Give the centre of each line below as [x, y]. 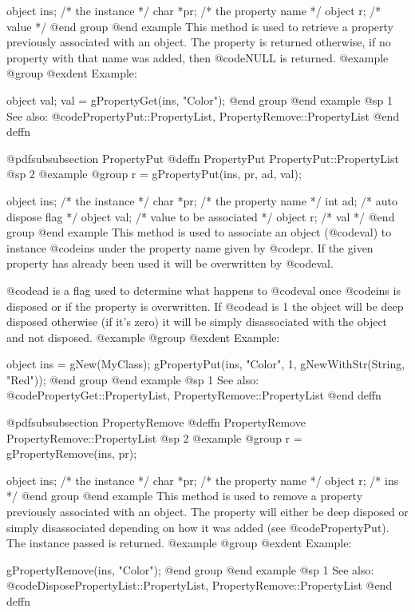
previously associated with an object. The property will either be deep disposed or [207, 512]
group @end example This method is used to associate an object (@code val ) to [199, 232]
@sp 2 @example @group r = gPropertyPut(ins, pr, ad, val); [154, 174]
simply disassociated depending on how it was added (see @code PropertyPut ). [198, 527]
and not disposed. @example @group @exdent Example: [143, 337]
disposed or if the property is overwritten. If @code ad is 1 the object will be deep [205, 306]
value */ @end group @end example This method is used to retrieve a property [200, 26]
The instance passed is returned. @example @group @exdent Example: [179, 543]
